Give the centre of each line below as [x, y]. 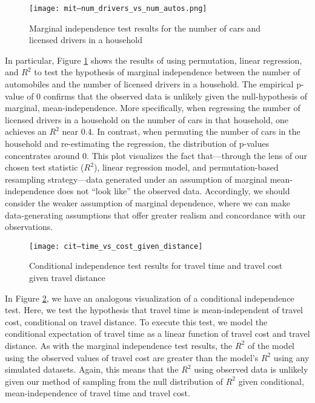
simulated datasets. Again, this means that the [92, 369]
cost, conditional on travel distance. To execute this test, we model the [136, 321]
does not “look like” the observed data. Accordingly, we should [174, 191]
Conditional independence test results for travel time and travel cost [156, 266]
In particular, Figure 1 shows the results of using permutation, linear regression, [154, 60]
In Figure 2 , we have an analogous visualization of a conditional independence [150, 298]
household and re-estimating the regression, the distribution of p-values [137, 143]
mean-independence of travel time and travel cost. [98, 393]
